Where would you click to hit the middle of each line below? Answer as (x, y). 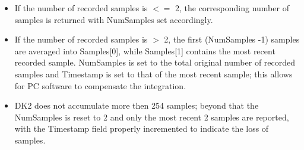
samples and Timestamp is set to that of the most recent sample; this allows (153, 74)
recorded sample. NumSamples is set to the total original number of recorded (155, 62)
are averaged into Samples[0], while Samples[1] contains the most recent (145, 50)
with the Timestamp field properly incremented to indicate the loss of (142, 128)
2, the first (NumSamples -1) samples (232, 39)
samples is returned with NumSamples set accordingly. (114, 19)
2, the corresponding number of (232, 8)
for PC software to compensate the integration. (100, 85)
